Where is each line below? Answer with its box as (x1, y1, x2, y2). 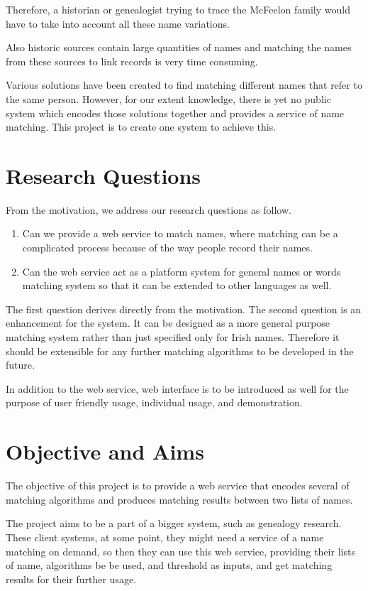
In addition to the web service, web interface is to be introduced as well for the (6, 381, 349, 396)
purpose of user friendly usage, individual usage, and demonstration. (6, 395, 303, 410)
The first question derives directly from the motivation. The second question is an (6, 301, 362, 316)
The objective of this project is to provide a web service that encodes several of (6, 478, 350, 493)
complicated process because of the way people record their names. (22, 240, 313, 255)
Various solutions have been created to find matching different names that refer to (6, 77, 362, 92)
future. (6, 357, 35, 372)
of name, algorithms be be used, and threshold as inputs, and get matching (6, 558, 333, 573)
